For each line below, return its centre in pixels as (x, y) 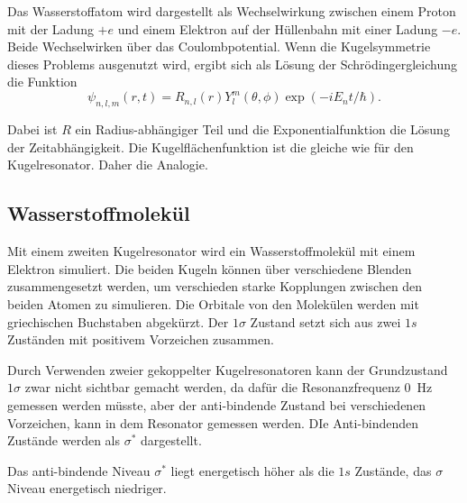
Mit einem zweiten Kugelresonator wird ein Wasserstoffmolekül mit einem (211, 251)
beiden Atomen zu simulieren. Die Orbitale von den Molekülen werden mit (213, 304)
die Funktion (42, 82)
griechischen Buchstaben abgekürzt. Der (118, 321)
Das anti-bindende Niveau (79, 470)
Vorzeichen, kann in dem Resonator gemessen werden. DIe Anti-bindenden (213, 422)
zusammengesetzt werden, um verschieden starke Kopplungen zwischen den (215, 286)
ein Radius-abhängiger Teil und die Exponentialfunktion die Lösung (262, 129)
